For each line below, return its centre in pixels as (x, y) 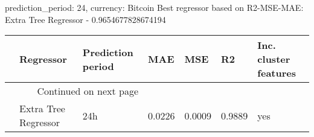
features (277, 73)
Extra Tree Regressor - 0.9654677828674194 (85, 19)
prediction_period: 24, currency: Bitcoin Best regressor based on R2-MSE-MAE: (154, 7)
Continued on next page (88, 91)
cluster (274, 59)
